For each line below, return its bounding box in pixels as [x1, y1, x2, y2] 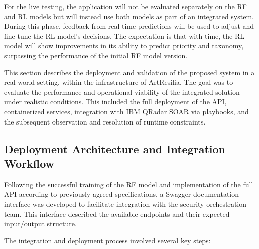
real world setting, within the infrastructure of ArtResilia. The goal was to [4, 77, 233, 87]
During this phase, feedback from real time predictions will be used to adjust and [4, 21, 254, 31]
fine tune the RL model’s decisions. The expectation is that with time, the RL [4, 30, 244, 41]
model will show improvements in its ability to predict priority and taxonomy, [4, 40, 244, 51]
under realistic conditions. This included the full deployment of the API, [4, 96, 227, 107]
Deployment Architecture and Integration [4, 141, 225, 156]
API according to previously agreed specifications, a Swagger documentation [4, 189, 239, 199]
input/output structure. [4, 218, 77, 229]
